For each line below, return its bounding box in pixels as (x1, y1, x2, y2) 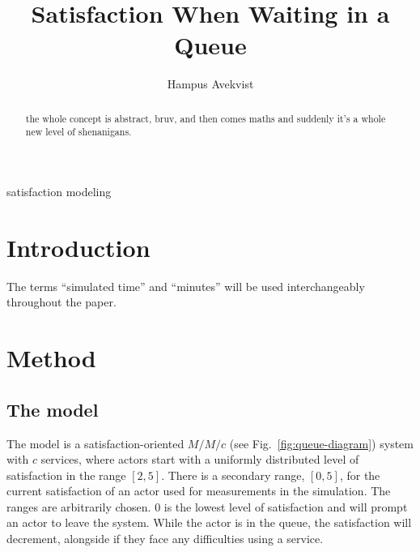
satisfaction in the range (6, 466, 126, 483)
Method (6, 341, 96, 374)
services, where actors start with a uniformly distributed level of (40, 451, 359, 468)
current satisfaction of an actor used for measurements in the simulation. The (6, 482, 391, 499)
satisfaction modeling (6, 183, 112, 200)
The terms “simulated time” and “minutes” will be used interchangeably (6, 277, 365, 294)
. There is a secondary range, (161, 466, 305, 483)
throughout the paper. (6, 293, 117, 310)
